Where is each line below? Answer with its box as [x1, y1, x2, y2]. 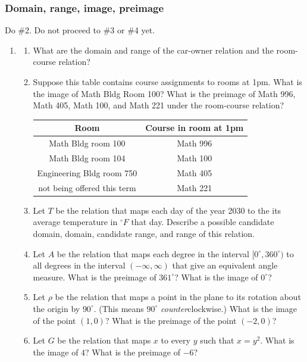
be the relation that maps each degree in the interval [57, 247, 249, 260]
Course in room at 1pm [145, 121, 244, 134]
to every [161, 334, 190, 347]
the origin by [33, 302, 80, 314]
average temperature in [33, 216, 118, 228]
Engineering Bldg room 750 [37, 166, 137, 179]
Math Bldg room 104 [49, 151, 126, 164]
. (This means [93, 302, 144, 314]
